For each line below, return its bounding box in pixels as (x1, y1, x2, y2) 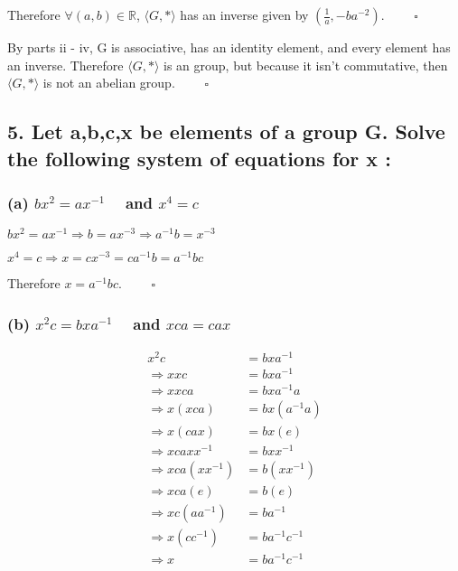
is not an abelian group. (42, 73, 175, 92)
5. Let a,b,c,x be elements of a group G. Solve (7, 117, 445, 145)
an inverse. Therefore (7, 55, 124, 74)
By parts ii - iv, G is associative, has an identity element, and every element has (7, 38, 451, 56)
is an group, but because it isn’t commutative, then (164, 55, 448, 74)
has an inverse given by (180, 5, 309, 23)
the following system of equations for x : (7, 144, 391, 172)
